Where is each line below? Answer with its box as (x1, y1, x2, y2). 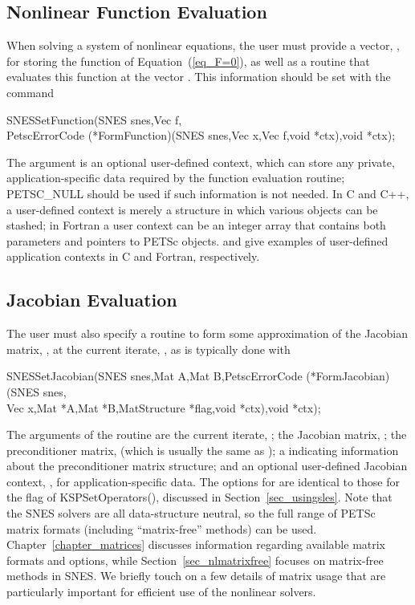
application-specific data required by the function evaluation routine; (6, 169, 345, 186)
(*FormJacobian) (306, 367, 390, 384)
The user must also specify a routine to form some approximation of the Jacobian (6, 325, 409, 342)
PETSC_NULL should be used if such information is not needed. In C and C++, (6, 185, 409, 201)
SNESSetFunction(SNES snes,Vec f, (6, 111, 182, 128)
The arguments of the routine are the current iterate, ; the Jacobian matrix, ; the (6, 426, 407, 443)
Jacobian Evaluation (6, 287, 177, 312)
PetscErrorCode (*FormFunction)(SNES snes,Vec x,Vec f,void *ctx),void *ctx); (6, 127, 396, 144)
